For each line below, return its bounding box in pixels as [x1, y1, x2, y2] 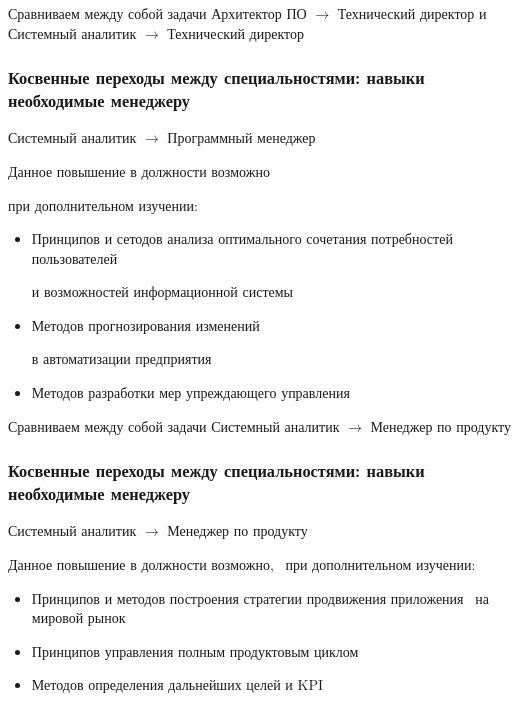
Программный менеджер [167, 127, 316, 148]
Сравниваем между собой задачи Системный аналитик [8, 415, 340, 436]
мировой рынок [31, 607, 126, 628]
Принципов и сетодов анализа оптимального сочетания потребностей [31, 228, 453, 249]
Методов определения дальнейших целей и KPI [31, 674, 324, 695]
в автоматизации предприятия [31, 348, 212, 369]
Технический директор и [337, 3, 487, 23]
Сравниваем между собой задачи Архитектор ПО [8, 3, 307, 23]
